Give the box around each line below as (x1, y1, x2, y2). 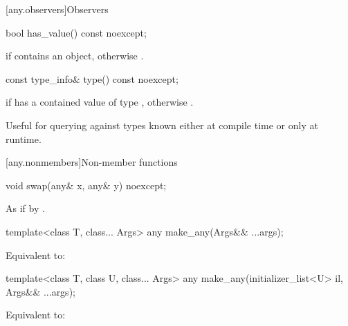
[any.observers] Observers (6, 2, 109, 16)
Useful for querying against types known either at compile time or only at (6, 117, 318, 132)
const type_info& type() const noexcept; (6, 71, 178, 86)
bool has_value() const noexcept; (6, 25, 147, 39)
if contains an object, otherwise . (6, 48, 144, 63)
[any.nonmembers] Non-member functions (6, 155, 178, 169)
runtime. (6, 131, 42, 146)
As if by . (6, 201, 45, 215)
